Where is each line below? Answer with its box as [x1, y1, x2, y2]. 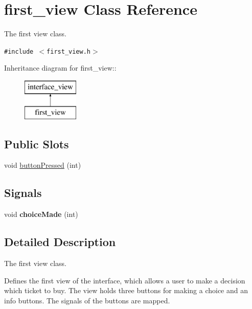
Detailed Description [4, 234, 116, 250]
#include [4, 48, 34, 55]
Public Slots [4, 136, 69, 151]
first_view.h [47, 48, 90, 55]
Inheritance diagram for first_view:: [4, 62, 117, 73]
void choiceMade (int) [4, 209, 78, 219]
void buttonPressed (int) [4, 160, 81, 170]
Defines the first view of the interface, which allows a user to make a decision [4, 275, 245, 285]
